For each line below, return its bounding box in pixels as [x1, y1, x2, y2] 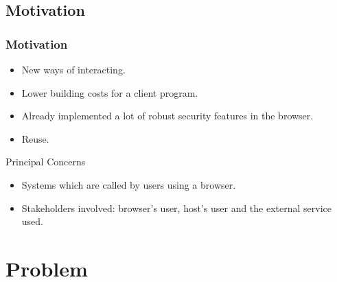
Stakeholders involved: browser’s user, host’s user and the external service [21, 200, 332, 215]
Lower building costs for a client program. [21, 85, 198, 99]
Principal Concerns [5, 154, 86, 169]
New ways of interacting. [21, 62, 126, 76]
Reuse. [21, 131, 49, 145]
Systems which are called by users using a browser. [21, 177, 236, 191]
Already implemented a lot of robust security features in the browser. [21, 108, 314, 123]
